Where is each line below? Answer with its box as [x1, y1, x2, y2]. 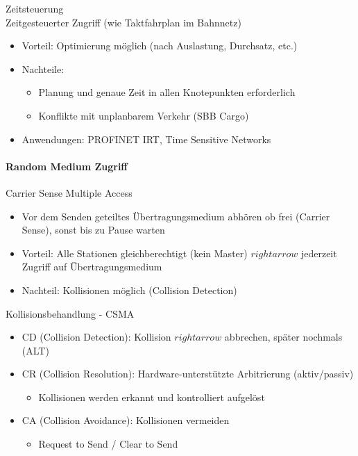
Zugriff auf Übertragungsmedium [22, 259, 162, 274]
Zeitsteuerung [6, 1, 64, 15]
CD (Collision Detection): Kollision [22, 329, 171, 344]
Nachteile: [22, 61, 65, 76]
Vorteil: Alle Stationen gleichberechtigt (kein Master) [22, 245, 248, 260]
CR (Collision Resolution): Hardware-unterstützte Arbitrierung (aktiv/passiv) [22, 366, 354, 381]
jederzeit [300, 245, 337, 260]
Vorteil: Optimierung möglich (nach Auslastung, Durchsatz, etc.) [22, 38, 298, 53]
